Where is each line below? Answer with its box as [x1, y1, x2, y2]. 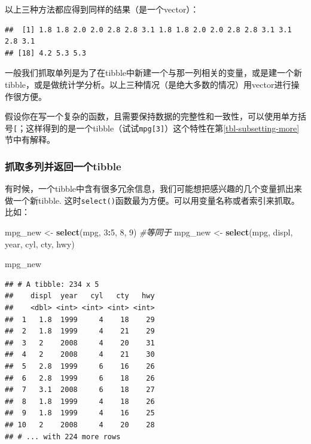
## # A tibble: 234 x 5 [5, 280, 99, 289]
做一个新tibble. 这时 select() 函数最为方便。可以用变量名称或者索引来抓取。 [5, 194, 300, 206]
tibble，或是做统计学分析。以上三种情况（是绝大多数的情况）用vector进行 [5, 78, 291, 90]
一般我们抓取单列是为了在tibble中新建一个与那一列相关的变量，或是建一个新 [5, 66, 303, 79]
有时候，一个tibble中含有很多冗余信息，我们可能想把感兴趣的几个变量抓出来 [5, 182, 303, 195]
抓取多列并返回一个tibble [5, 158, 121, 173]
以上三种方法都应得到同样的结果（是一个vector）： [5, 3, 199, 15]
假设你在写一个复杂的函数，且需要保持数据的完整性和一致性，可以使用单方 [5, 110, 298, 123]
